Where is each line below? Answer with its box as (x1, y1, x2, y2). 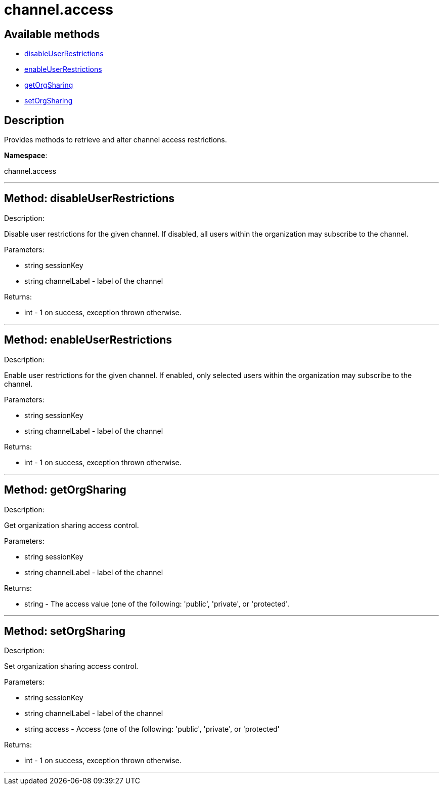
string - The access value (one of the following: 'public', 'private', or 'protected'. (24, 599, 290, 608)
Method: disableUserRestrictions (4, 192, 175, 205)
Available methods (4, 27, 100, 41)
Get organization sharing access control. (4, 520, 139, 530)
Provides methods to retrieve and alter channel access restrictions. (4, 135, 227, 144)
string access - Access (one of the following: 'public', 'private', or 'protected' (24, 725, 280, 734)
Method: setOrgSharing (4, 624, 126, 637)
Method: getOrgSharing (4, 483, 126, 497)
